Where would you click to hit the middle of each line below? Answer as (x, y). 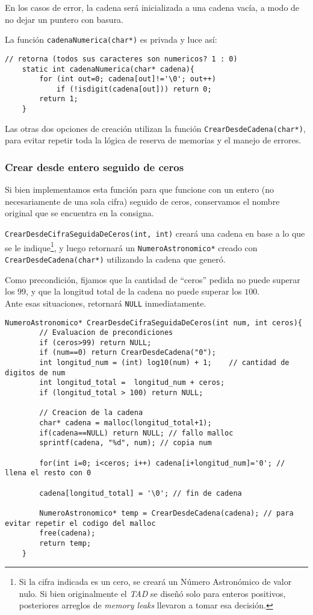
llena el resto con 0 (48, 473)
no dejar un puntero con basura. (64, 19)
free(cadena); (67, 533)
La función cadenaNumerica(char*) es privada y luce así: (111, 39)
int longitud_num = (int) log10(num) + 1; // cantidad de (164, 363)
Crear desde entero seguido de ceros (95, 167)
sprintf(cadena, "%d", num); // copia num (126, 443)
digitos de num (35, 373)
